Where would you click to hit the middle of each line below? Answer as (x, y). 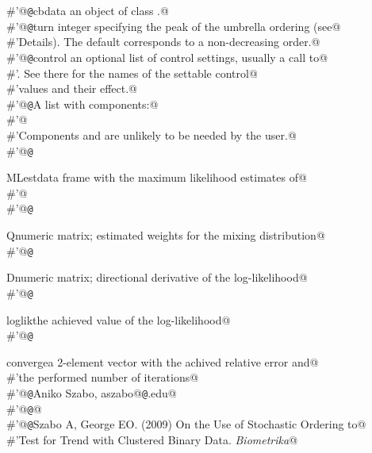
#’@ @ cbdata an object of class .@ (88, 10)
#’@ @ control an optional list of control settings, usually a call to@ (167, 57)
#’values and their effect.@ (72, 88)
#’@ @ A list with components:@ (82, 104)
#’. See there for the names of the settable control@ (132, 73)
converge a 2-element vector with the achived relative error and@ (163, 361)
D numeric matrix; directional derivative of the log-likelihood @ (157, 277)
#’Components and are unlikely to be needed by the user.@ (151, 135)
